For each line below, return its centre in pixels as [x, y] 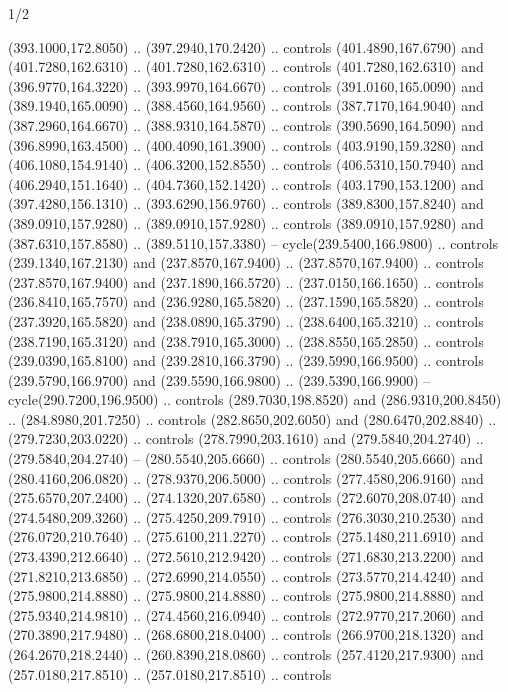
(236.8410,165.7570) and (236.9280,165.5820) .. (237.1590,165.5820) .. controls [246, 301]
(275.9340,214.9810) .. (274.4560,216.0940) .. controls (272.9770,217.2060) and [246, 614]
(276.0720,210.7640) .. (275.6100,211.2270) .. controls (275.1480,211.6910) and [246, 536]
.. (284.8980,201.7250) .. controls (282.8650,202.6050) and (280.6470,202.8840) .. [252, 418]
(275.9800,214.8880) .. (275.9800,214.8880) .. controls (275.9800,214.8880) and [246, 595]
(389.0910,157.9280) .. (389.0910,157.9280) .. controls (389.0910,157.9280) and [246, 222]
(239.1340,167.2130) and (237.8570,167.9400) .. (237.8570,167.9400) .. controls [246, 262]
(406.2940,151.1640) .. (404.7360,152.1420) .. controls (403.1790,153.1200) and [246, 183]
